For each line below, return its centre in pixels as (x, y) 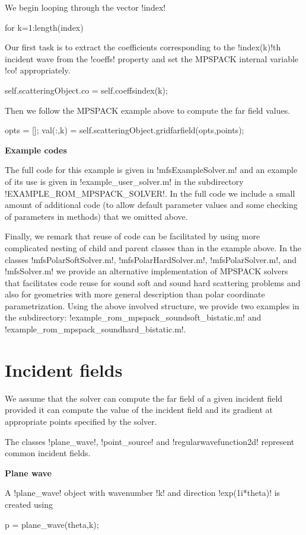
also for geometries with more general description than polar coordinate (135, 294)
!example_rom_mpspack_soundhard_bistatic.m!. (95, 329)
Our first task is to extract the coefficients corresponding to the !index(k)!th (143, 47)
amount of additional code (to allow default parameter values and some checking (151, 205)
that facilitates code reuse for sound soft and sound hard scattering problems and (153, 282)
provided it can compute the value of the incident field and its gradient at (139, 410)
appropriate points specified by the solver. (81, 421)
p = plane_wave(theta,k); (52, 524)
